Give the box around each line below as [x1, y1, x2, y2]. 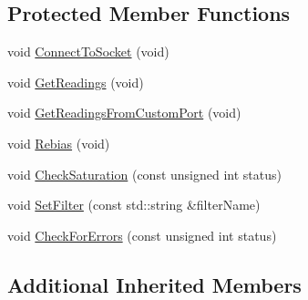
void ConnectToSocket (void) [7, 42, 169, 61]
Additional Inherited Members [7, 270, 302, 298]
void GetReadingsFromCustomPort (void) [7, 103, 241, 122]
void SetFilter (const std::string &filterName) [7, 195, 261, 214]
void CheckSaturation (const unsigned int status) [7, 164, 282, 183]
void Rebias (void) [7, 133, 110, 152]
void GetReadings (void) [7, 72, 144, 91]
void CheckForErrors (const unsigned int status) [7, 225, 277, 244]
